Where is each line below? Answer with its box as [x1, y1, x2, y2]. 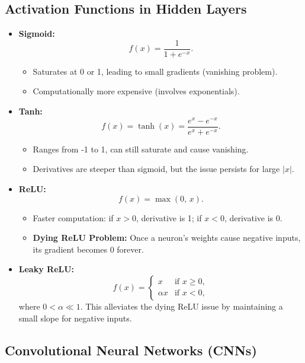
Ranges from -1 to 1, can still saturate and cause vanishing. [33, 142, 249, 155]
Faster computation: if [33, 211, 114, 224]
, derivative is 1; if [136, 211, 202, 224]
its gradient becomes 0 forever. [33, 243, 144, 255]
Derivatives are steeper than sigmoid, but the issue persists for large [33, 163, 280, 175]
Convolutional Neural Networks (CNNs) [5, 340, 257, 359]
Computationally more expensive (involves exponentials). [33, 85, 240, 97]
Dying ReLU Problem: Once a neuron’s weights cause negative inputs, [33, 231, 301, 244]
